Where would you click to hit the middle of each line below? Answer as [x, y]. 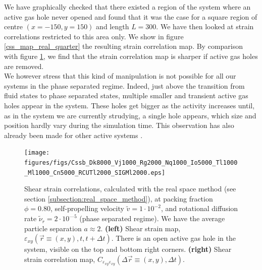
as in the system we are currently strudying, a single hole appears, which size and [130, 115]
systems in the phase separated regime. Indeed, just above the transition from [124, 85]
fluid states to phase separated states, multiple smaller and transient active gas [126, 95]
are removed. [24, 66]
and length [113, 26]
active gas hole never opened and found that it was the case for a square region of [131, 16]
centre [13, 26]
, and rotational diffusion [199, 208]
